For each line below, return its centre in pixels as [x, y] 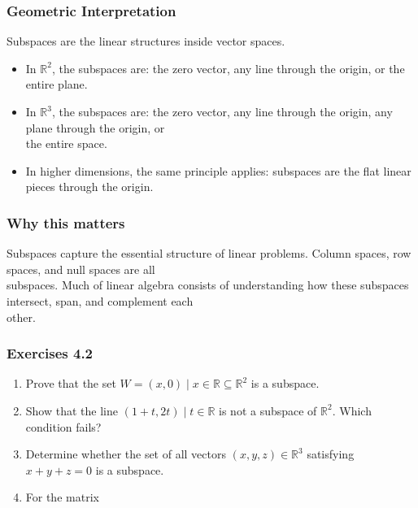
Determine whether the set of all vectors [126, 454]
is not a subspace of [268, 410]
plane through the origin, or [95, 127]
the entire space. [66, 143]
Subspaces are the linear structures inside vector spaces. [146, 41]
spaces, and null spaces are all [81, 269]
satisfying [331, 454]
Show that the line [72, 410]
